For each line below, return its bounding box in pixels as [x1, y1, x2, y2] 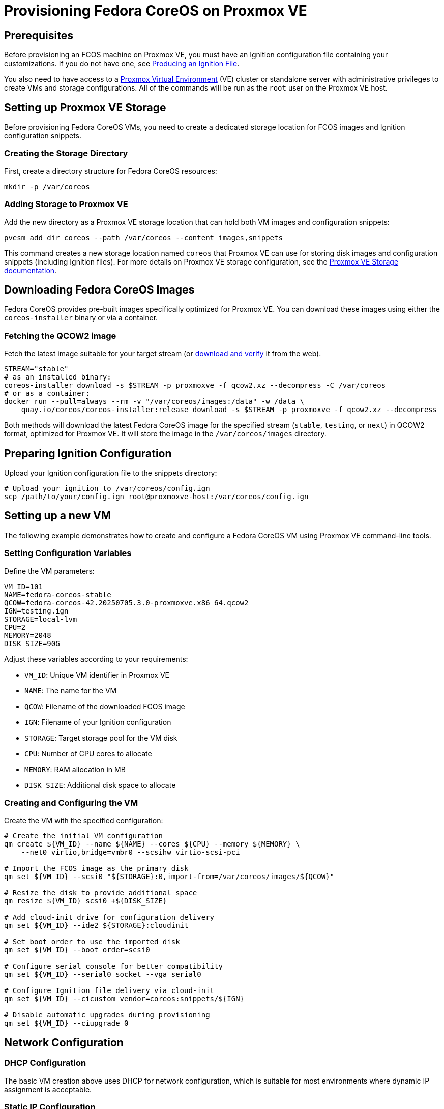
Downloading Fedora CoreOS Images [4, 283, 195, 296]
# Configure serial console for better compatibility [4, 962, 223, 971]
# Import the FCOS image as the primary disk [4, 864, 189, 873]
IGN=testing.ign [4, 606, 69, 615]
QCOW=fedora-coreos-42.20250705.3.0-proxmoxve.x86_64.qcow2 [4, 598, 249, 607]
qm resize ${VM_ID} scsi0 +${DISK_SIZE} [4, 897, 167, 906]
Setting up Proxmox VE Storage [4, 101, 166, 114]
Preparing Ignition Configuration [4, 447, 172, 460]
